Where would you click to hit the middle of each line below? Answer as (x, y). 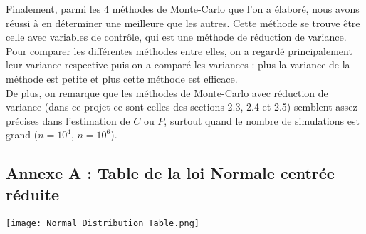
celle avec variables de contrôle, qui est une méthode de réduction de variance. (176, 37)
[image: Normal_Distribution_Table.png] (103, 223)
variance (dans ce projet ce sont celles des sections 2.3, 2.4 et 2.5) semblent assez (182, 107)
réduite (33, 194)
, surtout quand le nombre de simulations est (262, 120)
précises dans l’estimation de (68, 120)
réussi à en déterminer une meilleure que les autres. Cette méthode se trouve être (183, 22)
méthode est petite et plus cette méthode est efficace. (122, 78)
